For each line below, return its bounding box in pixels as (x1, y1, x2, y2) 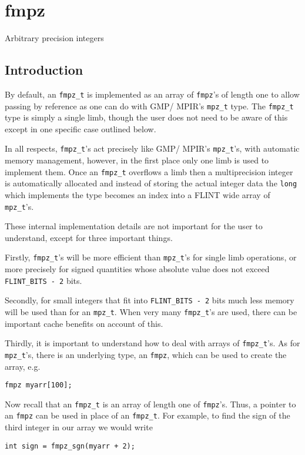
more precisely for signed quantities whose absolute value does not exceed (5, 263, 270, 275)
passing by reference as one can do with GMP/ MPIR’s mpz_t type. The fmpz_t (5, 99, 294, 112)
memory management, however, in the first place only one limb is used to (5, 154, 269, 166)
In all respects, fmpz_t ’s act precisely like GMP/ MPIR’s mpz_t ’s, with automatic (5, 142, 300, 155)
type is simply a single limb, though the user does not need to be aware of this (5, 111, 288, 123)
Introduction (5, 61, 83, 79)
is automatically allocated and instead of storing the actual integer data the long (5, 177, 297, 189)
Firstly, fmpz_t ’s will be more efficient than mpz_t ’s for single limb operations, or (5, 251, 297, 263)
